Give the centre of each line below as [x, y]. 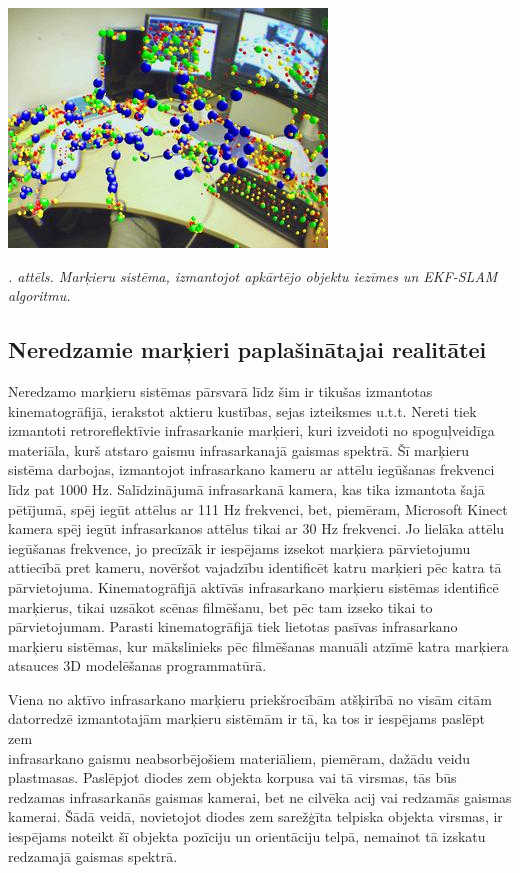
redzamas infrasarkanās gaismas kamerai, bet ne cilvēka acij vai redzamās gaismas [260, 796]
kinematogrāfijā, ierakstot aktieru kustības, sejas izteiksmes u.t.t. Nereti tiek [242, 410]
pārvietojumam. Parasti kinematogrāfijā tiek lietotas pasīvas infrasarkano [233, 626]
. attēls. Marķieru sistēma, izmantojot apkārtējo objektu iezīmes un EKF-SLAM [253, 275]
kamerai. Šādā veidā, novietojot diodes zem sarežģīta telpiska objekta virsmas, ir [255, 816]
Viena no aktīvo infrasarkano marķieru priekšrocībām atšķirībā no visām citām [250, 698]
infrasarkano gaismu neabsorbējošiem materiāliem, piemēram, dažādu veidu [239, 757]
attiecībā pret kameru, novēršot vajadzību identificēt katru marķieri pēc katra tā [255, 567]
